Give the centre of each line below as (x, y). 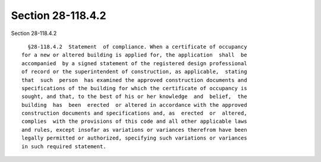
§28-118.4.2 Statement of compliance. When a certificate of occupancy (137, 47)
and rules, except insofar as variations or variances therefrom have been (134, 130)
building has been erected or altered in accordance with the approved (134, 105)
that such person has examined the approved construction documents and (134, 80)
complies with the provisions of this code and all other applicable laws (134, 121)
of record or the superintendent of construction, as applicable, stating (134, 72)
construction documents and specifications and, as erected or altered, (134, 113)
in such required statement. (64, 146)
